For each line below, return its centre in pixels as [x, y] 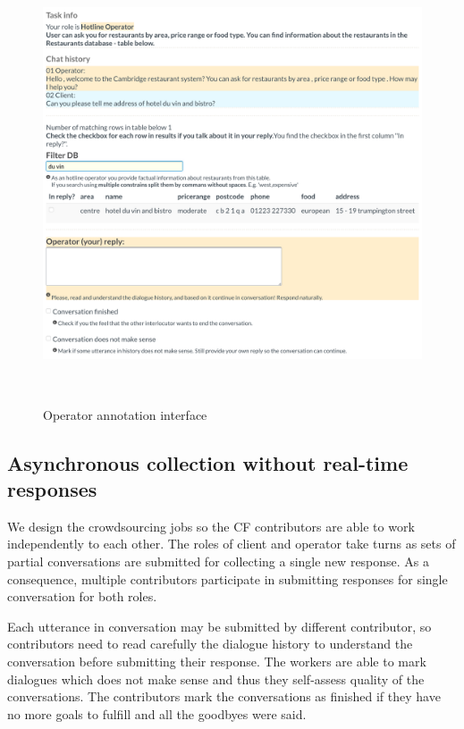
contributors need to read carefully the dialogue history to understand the [210, 644]
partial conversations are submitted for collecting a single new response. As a [219, 561]
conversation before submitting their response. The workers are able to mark [217, 661]
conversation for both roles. [82, 596]
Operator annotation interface [125, 414]
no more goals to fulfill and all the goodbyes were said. [157, 713]
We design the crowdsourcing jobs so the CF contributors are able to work [211, 526]
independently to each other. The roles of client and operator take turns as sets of [232, 544]
